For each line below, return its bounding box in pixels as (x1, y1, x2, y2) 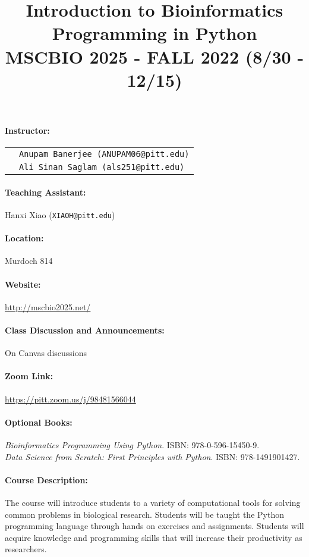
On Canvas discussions (5, 347, 87, 359)
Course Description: (5, 473, 88, 486)
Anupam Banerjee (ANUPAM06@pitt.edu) (19, 149, 190, 159)
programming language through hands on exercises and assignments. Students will (5, 520, 304, 532)
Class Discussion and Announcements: (5, 323, 165, 336)
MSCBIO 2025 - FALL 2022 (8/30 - (5, 44, 304, 68)
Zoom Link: (5, 370, 53, 382)
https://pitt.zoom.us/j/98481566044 (5, 392, 136, 405)
